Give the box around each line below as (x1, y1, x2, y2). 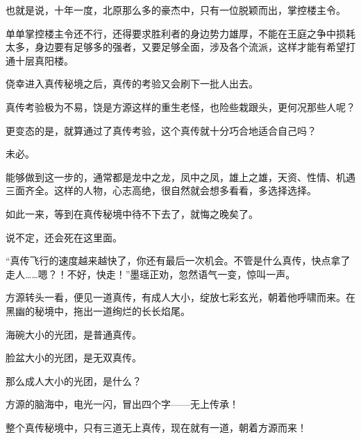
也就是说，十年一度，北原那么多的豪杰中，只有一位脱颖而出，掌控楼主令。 (6, 3, 346, 17)
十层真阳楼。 (15, 53, 74, 67)
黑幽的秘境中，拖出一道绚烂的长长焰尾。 (6, 303, 190, 318)
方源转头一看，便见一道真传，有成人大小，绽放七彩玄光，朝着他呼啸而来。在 (6, 290, 355, 304)
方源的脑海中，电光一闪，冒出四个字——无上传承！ (6, 397, 239, 411)
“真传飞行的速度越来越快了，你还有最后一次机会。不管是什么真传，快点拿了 (6, 253, 351, 268)
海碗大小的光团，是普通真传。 (6, 327, 142, 341)
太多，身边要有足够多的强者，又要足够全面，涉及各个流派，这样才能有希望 (6, 40, 346, 54)
